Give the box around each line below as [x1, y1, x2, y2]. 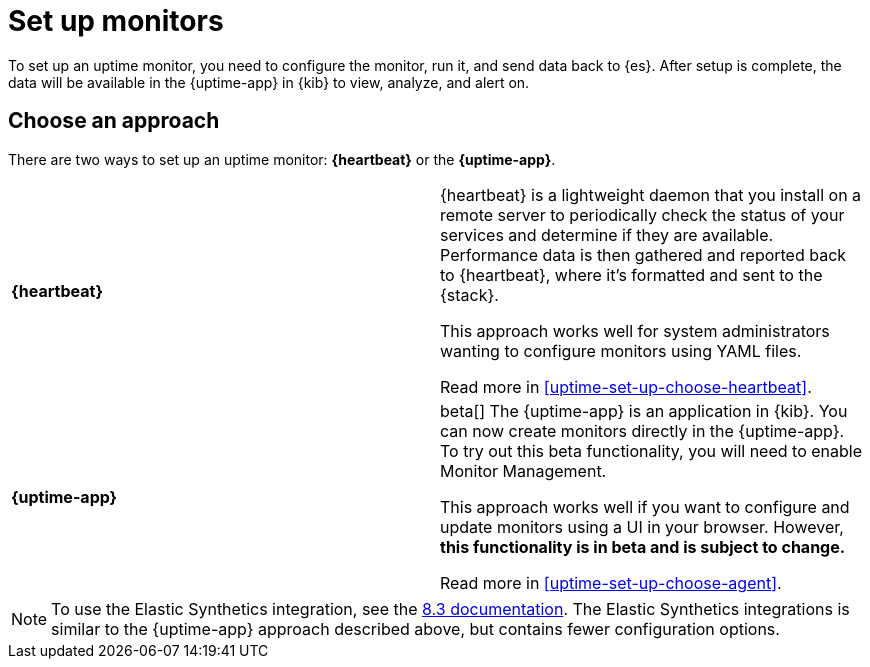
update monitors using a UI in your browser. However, [440, 516, 844, 537]
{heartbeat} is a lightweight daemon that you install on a [440, 184, 862, 205]
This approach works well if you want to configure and [440, 496, 850, 517]
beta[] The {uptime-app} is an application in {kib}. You [440, 400, 848, 421]
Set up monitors [8, 4, 224, 38]
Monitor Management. [440, 460, 607, 481]
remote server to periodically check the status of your [440, 204, 845, 225]
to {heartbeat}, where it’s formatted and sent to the [440, 264, 823, 285]
